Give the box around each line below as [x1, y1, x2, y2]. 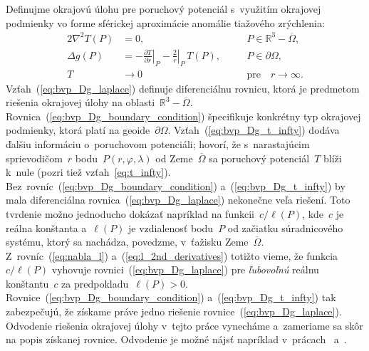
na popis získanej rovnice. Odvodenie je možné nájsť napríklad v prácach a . [6, 332, 347, 347]
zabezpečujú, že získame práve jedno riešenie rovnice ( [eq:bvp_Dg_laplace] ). [6, 304, 342, 319]
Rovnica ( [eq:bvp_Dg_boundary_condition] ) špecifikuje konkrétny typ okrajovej [6, 108, 361, 123]
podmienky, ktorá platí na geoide [6, 122, 150, 137]
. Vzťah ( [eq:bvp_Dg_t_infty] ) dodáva [167, 122, 340, 137]
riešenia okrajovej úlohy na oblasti [6, 95, 155, 110]
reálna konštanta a [6, 220, 87, 235]
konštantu [6, 276, 49, 290]
